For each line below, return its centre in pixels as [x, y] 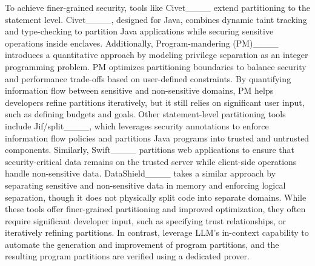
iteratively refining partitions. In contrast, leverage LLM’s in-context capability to [157, 232]
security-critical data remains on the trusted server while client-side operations [151, 161]
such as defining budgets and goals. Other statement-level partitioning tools [145, 114]
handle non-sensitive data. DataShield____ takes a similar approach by [141, 173]
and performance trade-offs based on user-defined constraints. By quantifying [148, 78]
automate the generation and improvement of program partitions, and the [142, 244]
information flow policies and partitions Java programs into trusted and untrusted [157, 138]
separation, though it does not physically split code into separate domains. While [156, 197]
